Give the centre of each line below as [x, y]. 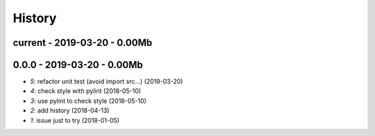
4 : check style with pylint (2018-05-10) [86, 91]
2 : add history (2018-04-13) [70, 110]
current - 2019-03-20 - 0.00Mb [83, 43]
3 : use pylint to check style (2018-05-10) [89, 101]
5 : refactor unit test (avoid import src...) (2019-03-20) [107, 82]
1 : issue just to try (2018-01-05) [75, 120]
